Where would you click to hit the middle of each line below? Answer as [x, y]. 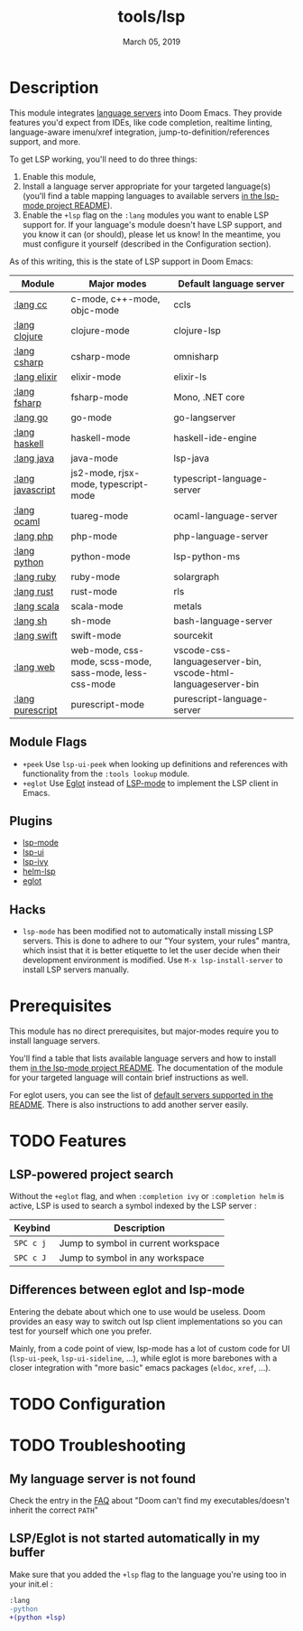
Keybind [32, 1228]
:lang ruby [35, 576]
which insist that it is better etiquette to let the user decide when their [151, 951]
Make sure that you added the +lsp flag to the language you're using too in [148, 1574]
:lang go [31, 417]
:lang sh [31, 621]
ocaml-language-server [225, 515]
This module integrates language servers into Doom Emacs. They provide [146, 112]
